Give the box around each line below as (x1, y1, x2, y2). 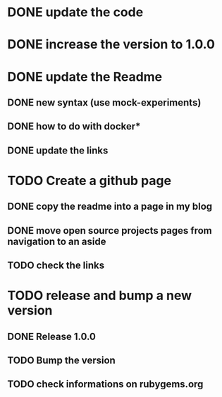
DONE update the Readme (7, 68, 163, 84)
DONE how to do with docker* (7, 120, 141, 132)
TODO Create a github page (7, 172, 171, 189)
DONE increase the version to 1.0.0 (7, 37, 215, 53)
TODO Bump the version (7, 355, 116, 367)
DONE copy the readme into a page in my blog (7, 201, 213, 213)
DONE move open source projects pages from (7, 225, 213, 237)
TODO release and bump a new (7, 288, 192, 303)
